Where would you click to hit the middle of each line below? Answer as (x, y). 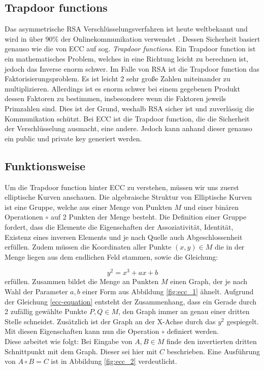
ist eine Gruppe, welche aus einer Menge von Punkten (88, 207)
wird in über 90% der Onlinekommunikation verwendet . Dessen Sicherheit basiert (133, 38)
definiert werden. (193, 331)
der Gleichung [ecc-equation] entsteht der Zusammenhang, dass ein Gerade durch (131, 301)
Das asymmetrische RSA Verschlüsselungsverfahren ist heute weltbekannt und (126, 29)
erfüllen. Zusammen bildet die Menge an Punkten (82, 281)
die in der (229, 247)
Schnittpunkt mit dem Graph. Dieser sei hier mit (81, 351)
